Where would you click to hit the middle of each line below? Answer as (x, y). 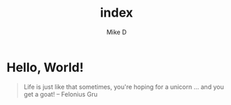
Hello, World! (45, 67)
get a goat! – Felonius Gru (61, 94)
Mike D (117, 32)
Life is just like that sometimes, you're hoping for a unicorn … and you (124, 87)
